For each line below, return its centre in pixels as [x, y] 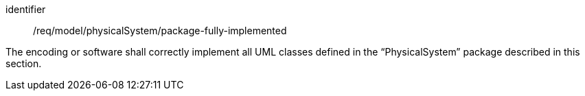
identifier [26, 9]
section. [24, 63]
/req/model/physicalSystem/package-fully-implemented [160, 31]
